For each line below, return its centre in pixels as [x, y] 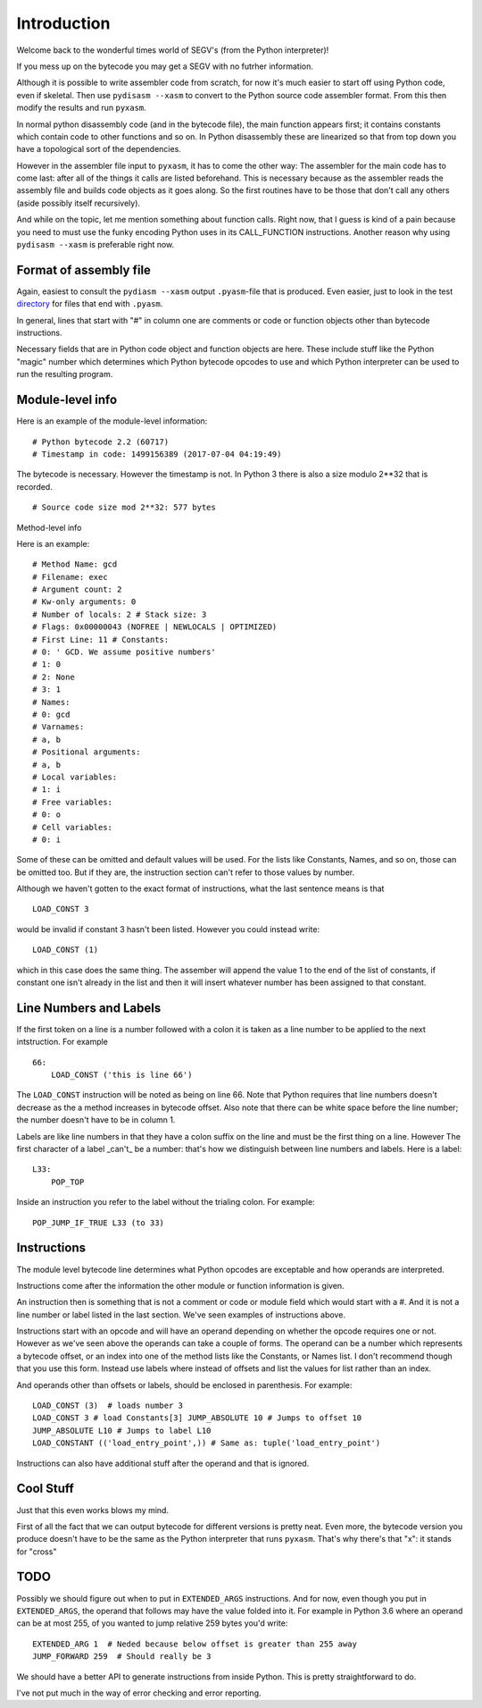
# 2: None [54, 677]
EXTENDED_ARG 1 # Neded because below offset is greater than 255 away [195, 1644]
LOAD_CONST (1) [66, 950]
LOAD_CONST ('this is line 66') [121, 1075]
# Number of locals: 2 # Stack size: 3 [120, 614]
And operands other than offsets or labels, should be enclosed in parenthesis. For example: [184, 1384]
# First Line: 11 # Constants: [101, 639]
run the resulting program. [65, 374]
